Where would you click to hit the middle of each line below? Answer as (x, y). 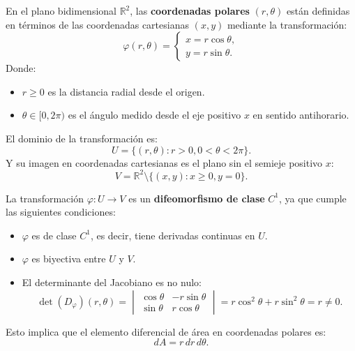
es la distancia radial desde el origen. (126, 91)
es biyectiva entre (69, 259)
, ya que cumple (313, 198)
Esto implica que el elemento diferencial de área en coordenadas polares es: (166, 331)
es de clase (54, 235)
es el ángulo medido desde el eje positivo (154, 115)
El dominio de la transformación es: (82, 138)
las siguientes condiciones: (61, 212)
